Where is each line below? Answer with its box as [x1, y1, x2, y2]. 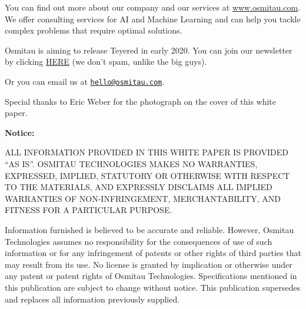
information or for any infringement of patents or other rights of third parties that [5, 247, 301, 259]
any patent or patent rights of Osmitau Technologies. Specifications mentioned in [5, 270, 297, 282]
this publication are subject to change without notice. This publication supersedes [5, 281, 301, 293]
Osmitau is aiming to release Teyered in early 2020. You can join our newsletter [5, 44, 292, 56]
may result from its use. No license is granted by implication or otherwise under [5, 258, 292, 270]
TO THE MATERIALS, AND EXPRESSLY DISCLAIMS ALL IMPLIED [5, 181, 272, 193]
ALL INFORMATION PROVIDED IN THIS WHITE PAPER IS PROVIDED [5, 146, 289, 158]
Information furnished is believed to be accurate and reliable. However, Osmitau [5, 223, 294, 235]
